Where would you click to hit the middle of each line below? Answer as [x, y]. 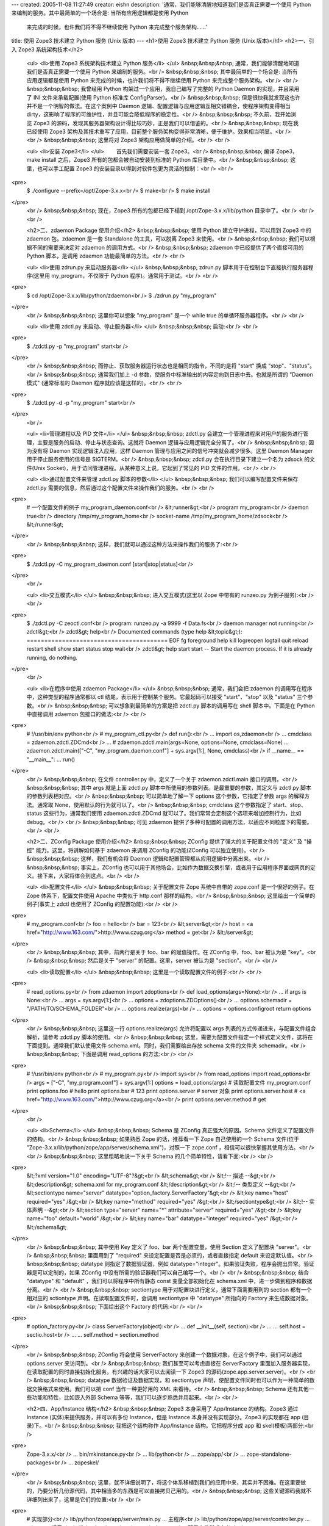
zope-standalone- [269, 1454]
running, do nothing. [52, 657]
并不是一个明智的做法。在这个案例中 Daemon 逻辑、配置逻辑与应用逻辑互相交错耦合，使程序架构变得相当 [158, 106]
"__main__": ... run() [51, 759]
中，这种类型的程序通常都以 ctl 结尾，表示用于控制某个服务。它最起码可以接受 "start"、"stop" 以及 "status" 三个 [167, 697]
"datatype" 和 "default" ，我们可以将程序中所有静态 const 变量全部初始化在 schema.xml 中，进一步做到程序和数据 [169, 1281]
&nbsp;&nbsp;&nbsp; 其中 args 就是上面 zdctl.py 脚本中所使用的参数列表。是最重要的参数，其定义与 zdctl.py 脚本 [169, 788]
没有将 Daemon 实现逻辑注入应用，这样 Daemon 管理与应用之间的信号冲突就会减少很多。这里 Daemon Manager [172, 450]
